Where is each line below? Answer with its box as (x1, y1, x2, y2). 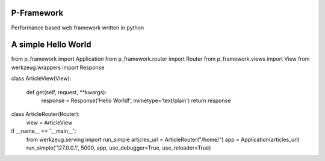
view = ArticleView (26, 119, 73, 126)
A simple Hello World (11, 40, 91, 50)
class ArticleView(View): (11, 75, 72, 82)
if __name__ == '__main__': (11, 127, 76, 135)
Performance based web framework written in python (11, 24, 144, 31)
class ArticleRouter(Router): (11, 111, 80, 118)
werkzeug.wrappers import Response (11, 64, 105, 71)
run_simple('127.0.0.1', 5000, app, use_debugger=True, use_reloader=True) (26, 144, 211, 151)
